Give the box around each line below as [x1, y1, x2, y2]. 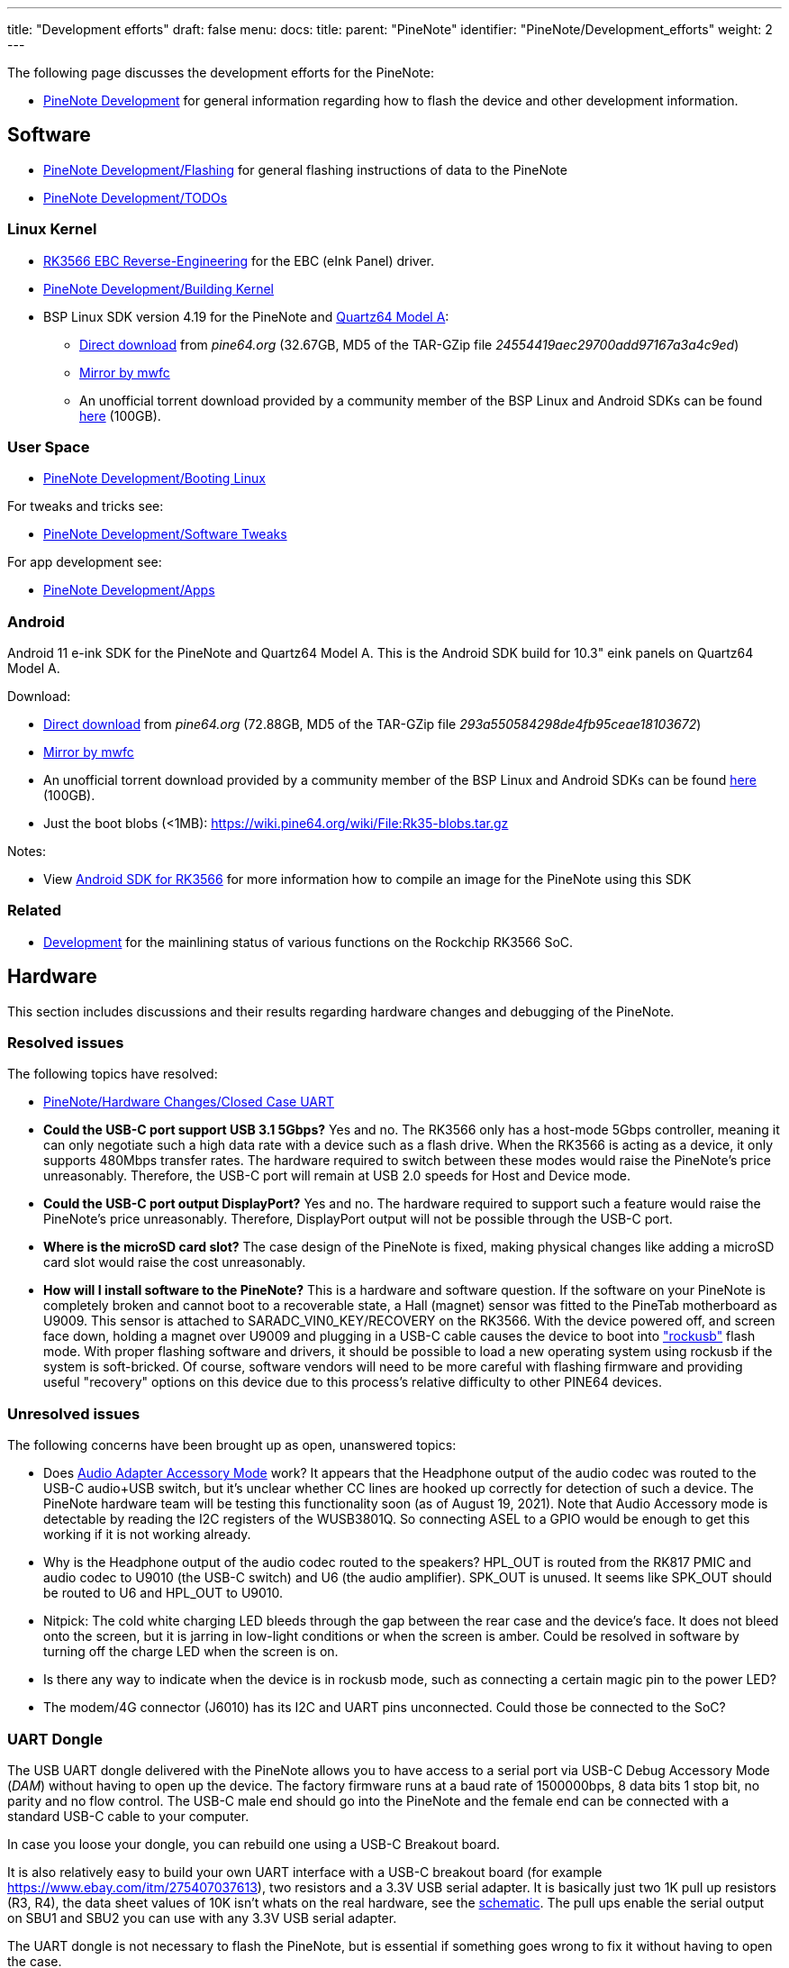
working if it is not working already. [43, 1526, 251, 1543]
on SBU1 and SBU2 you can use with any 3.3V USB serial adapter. [7, 1909, 397, 1926]
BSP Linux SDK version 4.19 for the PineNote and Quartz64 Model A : [43, 308, 449, 324]
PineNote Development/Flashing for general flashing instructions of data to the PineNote [43, 161, 567, 178]
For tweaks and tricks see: [7, 498, 164, 515]
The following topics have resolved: [7, 1066, 218, 1082]
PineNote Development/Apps [43, 582, 215, 598]
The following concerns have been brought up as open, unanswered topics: [7, 1437, 457, 1453]
